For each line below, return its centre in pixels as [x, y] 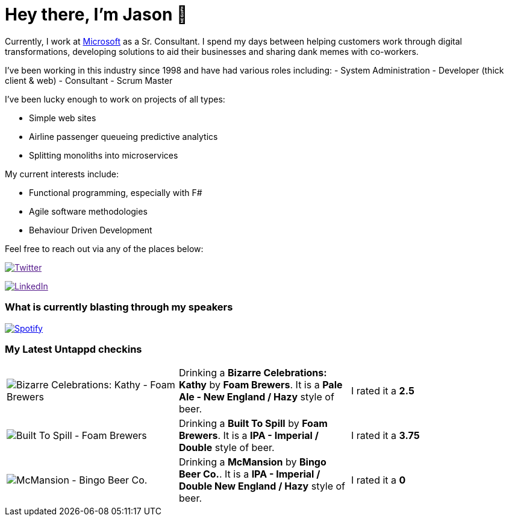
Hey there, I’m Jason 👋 [96, 14]
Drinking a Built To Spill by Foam [253, 424]
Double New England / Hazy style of [262, 486]
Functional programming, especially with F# [116, 192]
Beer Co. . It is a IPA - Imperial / [249, 474]
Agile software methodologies [88, 211]
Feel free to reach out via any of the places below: [104, 248]
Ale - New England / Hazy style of [256, 397]
